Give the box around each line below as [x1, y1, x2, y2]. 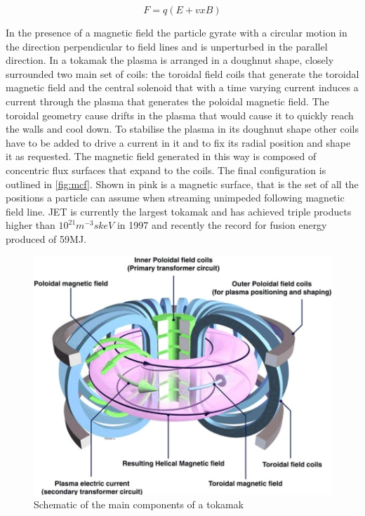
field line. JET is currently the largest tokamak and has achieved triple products [6, 204, 352, 218]
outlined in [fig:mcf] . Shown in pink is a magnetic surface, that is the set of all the [6, 176, 359, 191]
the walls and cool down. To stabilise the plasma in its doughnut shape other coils [6, 121, 359, 136]
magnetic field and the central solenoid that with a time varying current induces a [6, 80, 359, 95]
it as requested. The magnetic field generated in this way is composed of [6, 149, 317, 164]
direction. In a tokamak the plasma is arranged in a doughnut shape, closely [6, 53, 334, 67]
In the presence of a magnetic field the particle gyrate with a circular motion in [6, 25, 347, 39]
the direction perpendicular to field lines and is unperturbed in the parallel [6, 39, 328, 53]
